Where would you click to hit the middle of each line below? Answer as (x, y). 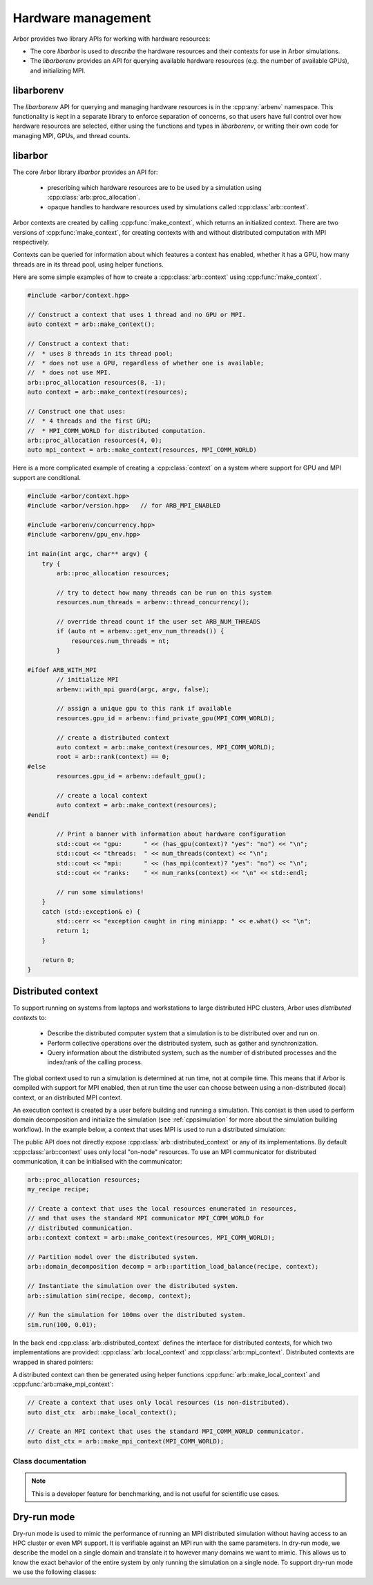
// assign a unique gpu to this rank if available (144, 709)
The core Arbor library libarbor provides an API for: (85, 172)
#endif (38, 815)
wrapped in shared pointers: (53, 1362)
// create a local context (102, 795)
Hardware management (82, 18)
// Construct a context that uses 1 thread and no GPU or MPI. (137, 315)
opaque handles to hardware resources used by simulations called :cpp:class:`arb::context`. (178, 206)
